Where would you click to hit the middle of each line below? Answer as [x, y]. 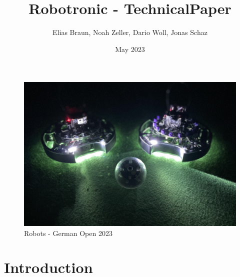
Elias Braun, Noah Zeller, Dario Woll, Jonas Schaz [130, 32]
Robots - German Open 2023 [68, 233]
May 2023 [130, 49]
